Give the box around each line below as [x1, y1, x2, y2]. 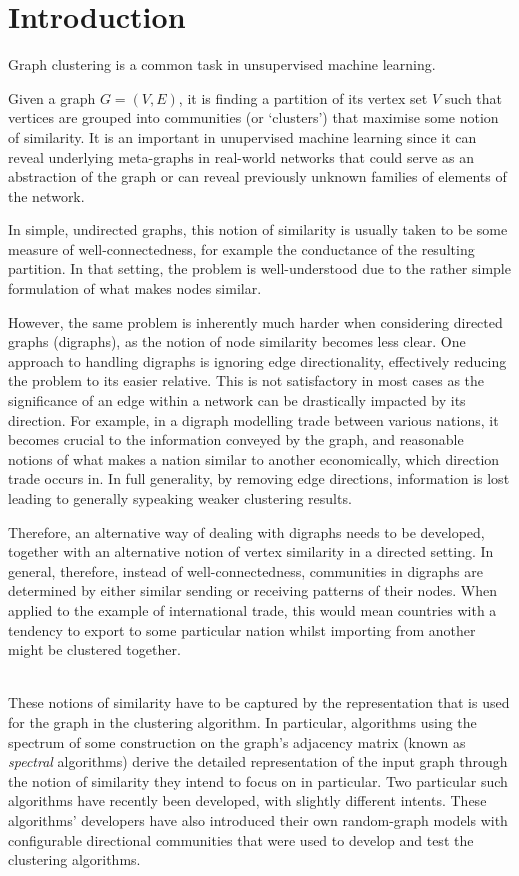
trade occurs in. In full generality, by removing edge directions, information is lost [8, 468, 510, 489]
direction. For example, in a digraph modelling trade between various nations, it [8, 409, 499, 430]
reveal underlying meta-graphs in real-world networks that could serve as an [8, 146, 475, 167]
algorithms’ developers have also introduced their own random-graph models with [8, 809, 508, 830]
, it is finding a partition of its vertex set [178, 87, 428, 108]
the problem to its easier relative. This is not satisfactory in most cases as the [8, 370, 485, 391]
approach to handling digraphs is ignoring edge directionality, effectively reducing [8, 350, 507, 371]
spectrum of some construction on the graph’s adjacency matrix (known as [8, 731, 466, 752]
